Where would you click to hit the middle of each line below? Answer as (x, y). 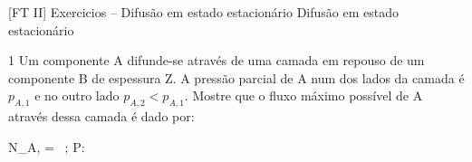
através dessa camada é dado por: (101, 116)
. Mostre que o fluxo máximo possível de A (303, 95)
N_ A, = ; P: (47, 146)
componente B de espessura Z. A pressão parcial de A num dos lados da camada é (236, 77)
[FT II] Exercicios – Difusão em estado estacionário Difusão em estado (204, 12)
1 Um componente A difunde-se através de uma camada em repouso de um (217, 60)
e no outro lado (77, 95)
